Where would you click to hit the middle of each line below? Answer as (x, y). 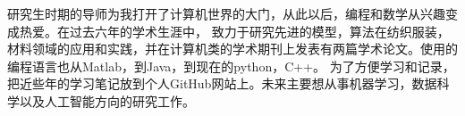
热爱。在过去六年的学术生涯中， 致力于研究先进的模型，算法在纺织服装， (234, 31)
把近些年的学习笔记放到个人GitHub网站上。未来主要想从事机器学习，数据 (222, 83)
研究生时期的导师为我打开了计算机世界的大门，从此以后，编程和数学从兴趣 (226, 13)
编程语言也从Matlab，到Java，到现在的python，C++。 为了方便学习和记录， (231, 66)
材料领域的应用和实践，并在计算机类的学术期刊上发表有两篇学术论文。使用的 (232, 49)
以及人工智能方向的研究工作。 (107, 100)
